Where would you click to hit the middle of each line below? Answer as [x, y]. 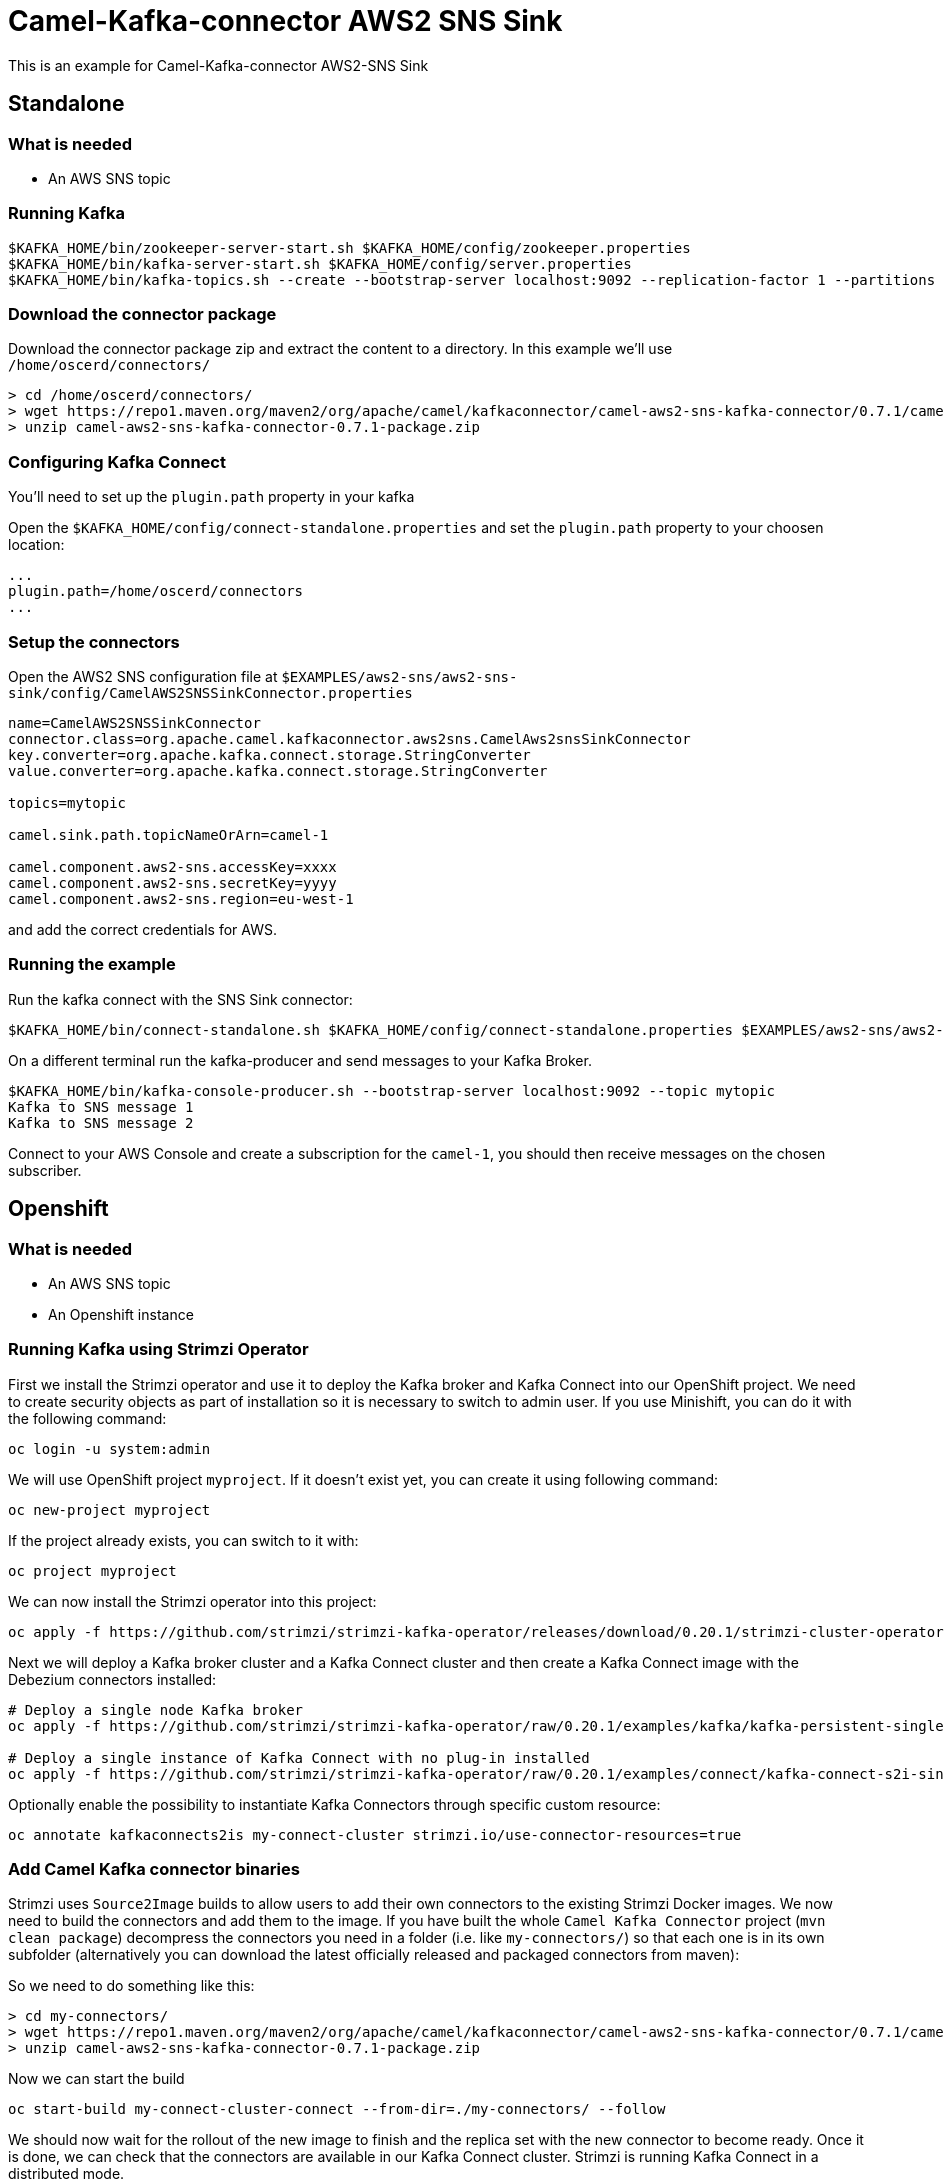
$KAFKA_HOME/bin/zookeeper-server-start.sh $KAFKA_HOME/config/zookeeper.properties [349, 247]
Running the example [92, 964]
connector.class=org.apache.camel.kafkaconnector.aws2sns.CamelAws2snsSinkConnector [349, 738]
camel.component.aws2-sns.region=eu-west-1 [181, 898]
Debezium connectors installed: [112, 1679]
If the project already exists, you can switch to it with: [183, 1540]
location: [36, 545]
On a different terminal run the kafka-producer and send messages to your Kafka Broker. [300, 1060]
